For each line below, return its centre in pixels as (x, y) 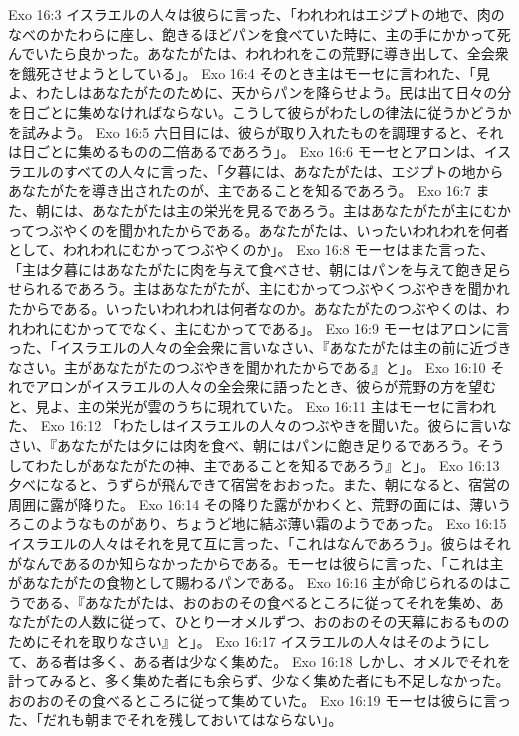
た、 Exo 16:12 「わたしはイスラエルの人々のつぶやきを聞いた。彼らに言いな (260, 425)
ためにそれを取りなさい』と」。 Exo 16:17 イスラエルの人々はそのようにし (249, 641)
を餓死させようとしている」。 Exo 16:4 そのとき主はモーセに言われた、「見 (249, 72)
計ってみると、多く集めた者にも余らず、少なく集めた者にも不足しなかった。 (259, 680)
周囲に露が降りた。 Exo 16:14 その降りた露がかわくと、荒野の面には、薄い (253, 503)
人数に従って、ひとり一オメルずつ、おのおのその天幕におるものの (293, 621)
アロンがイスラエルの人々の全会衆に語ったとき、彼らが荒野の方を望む (266, 386)
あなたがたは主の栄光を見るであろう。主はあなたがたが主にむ (294, 209)
